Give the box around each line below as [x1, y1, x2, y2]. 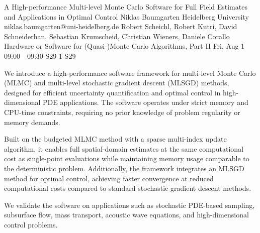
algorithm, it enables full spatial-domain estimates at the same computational [4, 143, 244, 154]
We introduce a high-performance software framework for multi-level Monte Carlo [4, 67, 256, 78]
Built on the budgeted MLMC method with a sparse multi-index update [4, 134, 227, 144]
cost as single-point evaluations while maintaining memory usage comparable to [4, 153, 249, 164]
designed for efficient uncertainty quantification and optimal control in [4, 87, 221, 97]
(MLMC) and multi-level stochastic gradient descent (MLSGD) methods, [4, 77, 229, 88]
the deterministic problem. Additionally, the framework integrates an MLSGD [4, 163, 244, 173]
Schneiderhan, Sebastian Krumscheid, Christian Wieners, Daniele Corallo [4, 31, 230, 41]
